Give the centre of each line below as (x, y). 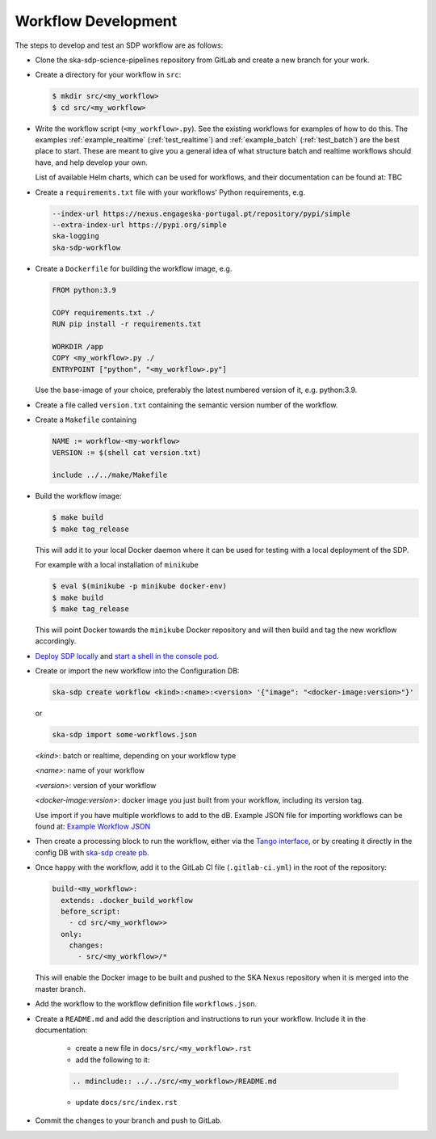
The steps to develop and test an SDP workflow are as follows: (119, 45)
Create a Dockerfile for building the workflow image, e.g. (134, 268)
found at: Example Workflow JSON (93, 826)
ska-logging (76, 236)
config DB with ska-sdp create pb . (92, 852)
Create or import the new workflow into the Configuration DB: (137, 671)
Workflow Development (96, 21)
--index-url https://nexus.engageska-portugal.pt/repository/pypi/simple (201, 213)
